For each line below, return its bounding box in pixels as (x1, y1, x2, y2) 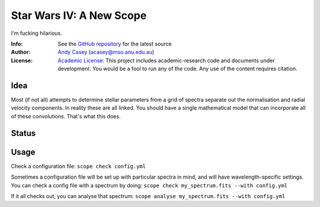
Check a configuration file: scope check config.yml (11, 163, 146, 170)
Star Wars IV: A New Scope (11, 9, 147, 22)
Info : (11, 40, 23, 47)
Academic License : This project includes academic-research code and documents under (57, 57, 275, 64)
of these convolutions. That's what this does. (11, 112, 121, 119)
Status (11, 128, 36, 138)
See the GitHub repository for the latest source (57, 40, 172, 47)
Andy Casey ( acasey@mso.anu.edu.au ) (57, 48, 155, 56)
